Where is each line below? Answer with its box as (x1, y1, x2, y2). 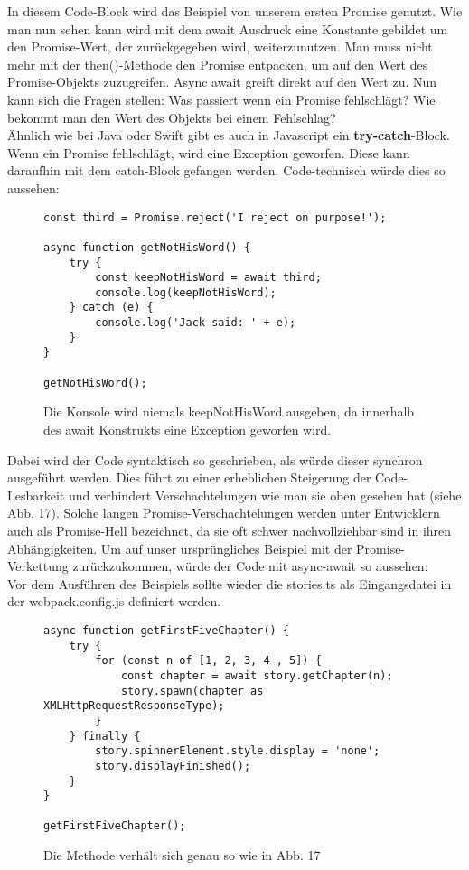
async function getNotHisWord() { (43, 240, 251, 254)
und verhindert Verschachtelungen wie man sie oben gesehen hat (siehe (68, 485, 462, 504)
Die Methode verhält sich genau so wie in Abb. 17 (43, 846, 321, 865)
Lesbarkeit (7, 485, 65, 504)
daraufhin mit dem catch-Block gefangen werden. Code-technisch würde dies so (7, 161, 446, 180)
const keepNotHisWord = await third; (95, 271, 322, 285)
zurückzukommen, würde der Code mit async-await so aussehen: (72, 557, 428, 575)
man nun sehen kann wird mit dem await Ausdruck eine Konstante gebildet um (7, 19, 448, 38)
